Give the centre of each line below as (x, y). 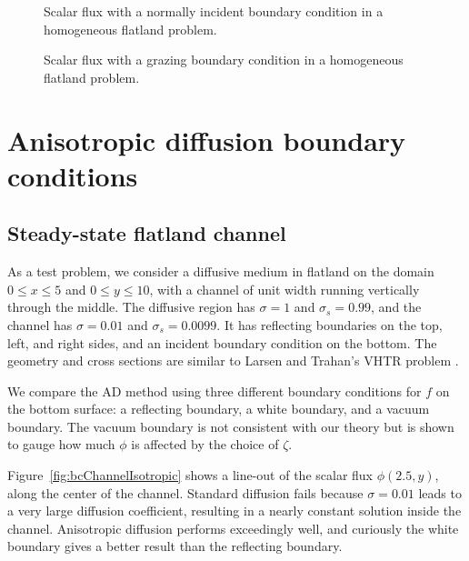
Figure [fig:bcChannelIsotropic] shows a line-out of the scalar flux (190, 475)
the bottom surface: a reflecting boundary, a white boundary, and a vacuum (219, 409)
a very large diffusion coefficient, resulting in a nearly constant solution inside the (234, 511)
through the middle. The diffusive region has (131, 307)
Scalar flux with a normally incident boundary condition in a (214, 11)
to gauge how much (61, 444)
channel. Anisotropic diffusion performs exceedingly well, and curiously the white (233, 528)
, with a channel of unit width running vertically (284, 289)
